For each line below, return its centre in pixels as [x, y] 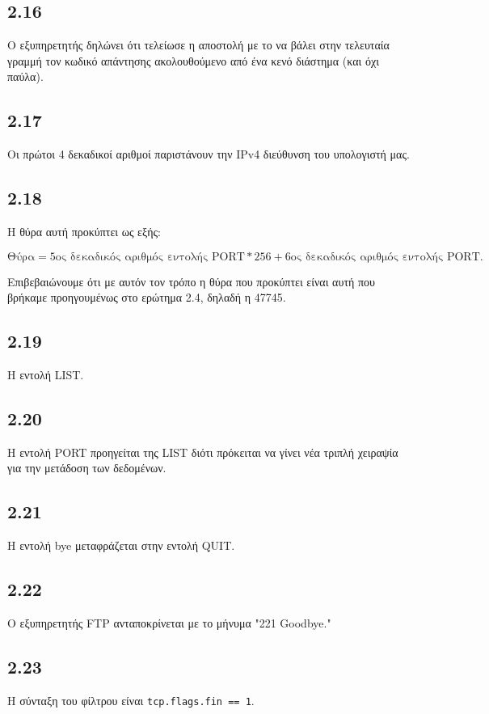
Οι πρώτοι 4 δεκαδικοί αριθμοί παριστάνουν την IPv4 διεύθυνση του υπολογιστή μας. [209, 154]
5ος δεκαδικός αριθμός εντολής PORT [147, 257]
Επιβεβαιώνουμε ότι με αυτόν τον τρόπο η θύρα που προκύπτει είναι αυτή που [191, 281]
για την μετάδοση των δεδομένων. [87, 468]
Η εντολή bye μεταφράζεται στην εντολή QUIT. [121, 545]
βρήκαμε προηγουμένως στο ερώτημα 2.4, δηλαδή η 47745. [147, 297]
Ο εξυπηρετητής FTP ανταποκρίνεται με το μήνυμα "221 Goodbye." [169, 622]
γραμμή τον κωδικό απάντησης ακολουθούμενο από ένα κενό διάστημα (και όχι [193, 60]
